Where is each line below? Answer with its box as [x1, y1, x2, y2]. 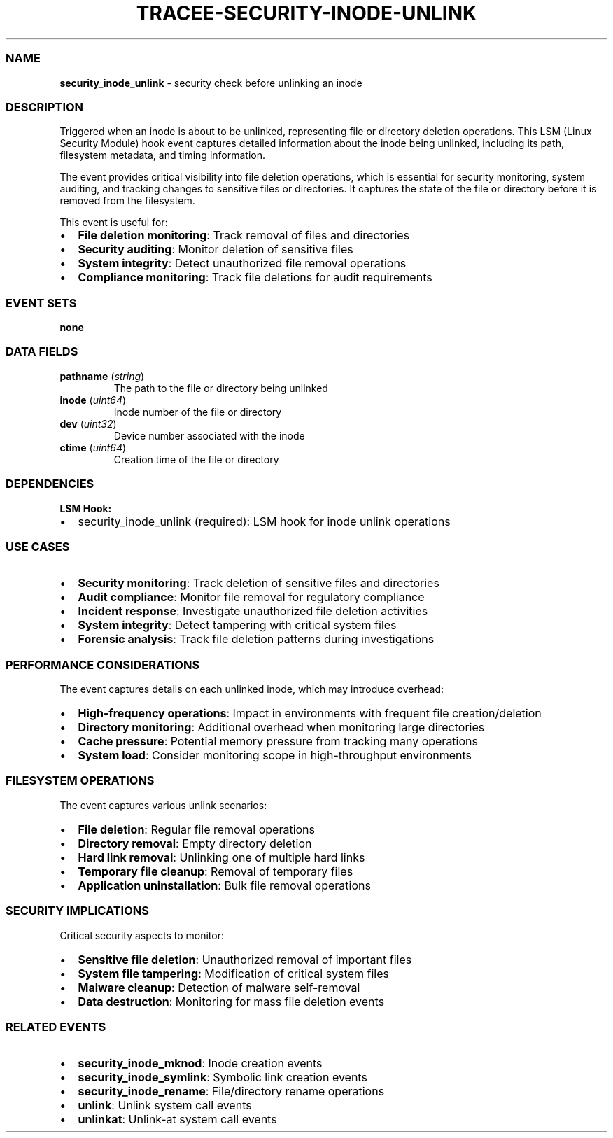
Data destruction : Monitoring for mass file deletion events [78, 994, 385, 1009]
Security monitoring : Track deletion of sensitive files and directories [78, 576, 439, 591]
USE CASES [6, 539, 70, 554]
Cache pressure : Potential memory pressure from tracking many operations [78, 734, 478, 748]
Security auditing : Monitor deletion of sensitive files [78, 242, 353, 257]
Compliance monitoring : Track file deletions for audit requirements [78, 270, 432, 285]
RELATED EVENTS [6, 1019, 106, 1034]
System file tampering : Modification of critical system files [78, 966, 389, 981]
